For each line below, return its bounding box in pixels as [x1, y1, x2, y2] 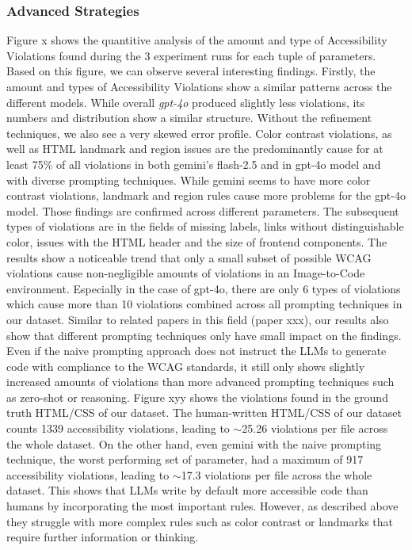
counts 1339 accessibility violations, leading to [6, 420, 230, 437]
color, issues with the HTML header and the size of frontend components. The [6, 233, 387, 250]
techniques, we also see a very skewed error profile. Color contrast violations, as [6, 124, 392, 141]
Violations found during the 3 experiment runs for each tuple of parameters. [6, 47, 376, 63]
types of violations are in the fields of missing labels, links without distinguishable [6, 218, 404, 235]
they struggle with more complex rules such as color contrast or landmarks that [6, 513, 393, 529]
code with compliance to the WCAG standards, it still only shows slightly [6, 357, 365, 374]
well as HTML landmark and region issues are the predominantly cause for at [6, 140, 383, 157]
